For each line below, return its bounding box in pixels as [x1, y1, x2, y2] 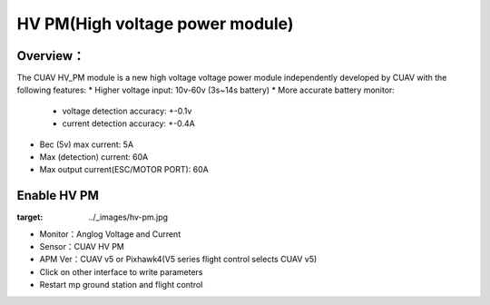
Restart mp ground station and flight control [39, 280, 203, 290]
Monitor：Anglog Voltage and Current [39, 228, 181, 240]
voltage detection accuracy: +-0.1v [62, 105, 192, 116]
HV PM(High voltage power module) [16, 14, 294, 34]
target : [16, 212, 44, 222]
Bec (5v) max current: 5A [39, 139, 134, 150]
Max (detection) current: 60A [39, 152, 149, 162]
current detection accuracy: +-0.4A [62, 118, 195, 129]
